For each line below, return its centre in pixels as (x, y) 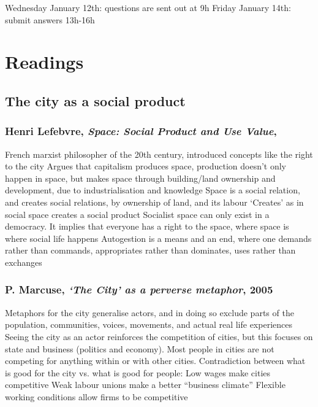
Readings (44, 62)
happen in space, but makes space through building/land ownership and (140, 178)
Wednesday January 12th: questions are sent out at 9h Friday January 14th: (148, 7)
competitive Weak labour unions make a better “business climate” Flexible (145, 385)
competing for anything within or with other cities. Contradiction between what (155, 361)
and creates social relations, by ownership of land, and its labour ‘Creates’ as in (154, 202)
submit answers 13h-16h (50, 19)
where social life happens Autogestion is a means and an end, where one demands (158, 238)
